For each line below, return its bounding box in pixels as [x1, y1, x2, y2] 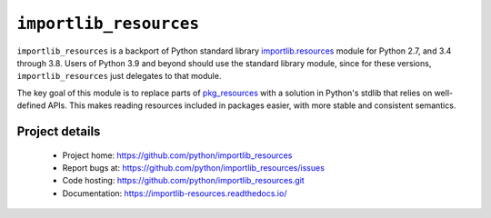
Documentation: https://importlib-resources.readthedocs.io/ [62, 187, 287, 199]
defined [16, 100, 46, 111]
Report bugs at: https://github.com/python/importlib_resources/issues [62, 162, 325, 173]
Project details [16, 124, 101, 139]
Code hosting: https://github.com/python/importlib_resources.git [62, 175, 305, 186]
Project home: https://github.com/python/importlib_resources [62, 150, 293, 161]
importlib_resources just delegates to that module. [16, 71, 222, 82]
